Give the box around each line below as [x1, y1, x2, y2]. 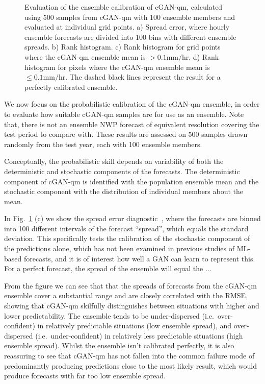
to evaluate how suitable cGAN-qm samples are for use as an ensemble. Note [4, 108, 244, 119]
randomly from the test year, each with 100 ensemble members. [4, 138, 202, 149]
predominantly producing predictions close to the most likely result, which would [4, 360, 257, 371]
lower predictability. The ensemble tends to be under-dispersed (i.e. [4, 310, 214, 321]
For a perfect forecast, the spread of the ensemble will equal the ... [4, 263, 211, 274]
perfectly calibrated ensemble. [24, 81, 118, 92]
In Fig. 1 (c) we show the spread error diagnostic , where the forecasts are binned [4, 213, 261, 224]
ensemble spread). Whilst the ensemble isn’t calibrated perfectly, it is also [4, 340, 234, 351]
